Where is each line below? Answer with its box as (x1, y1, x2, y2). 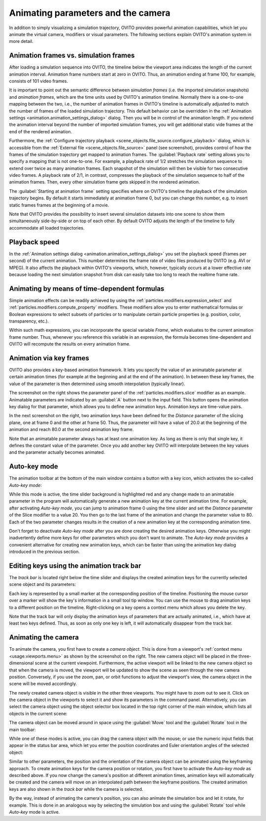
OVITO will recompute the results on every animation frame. (9, 341, 131, 347)
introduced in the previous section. (9, 548, 80, 555)
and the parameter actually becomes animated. (9, 449, 105, 455)
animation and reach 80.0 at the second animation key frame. (9, 427, 134, 432)
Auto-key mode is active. (9, 809, 60, 815)
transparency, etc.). (9, 318, 49, 324)
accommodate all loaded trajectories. (9, 225, 85, 231)
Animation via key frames (9, 353, 90, 362)
